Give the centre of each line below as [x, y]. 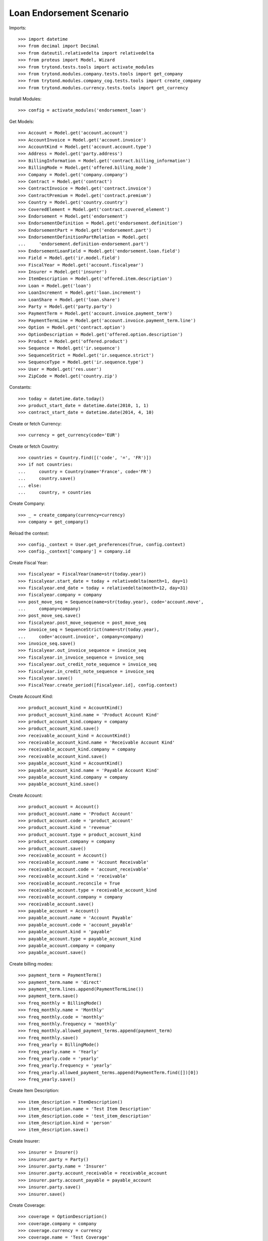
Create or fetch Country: [34, 446]
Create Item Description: [34, 1091]
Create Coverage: [27, 1205]
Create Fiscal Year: [29, 562]
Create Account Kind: [31, 696]
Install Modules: [25, 99]
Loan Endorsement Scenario [69, 13]
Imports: [18, 28]
